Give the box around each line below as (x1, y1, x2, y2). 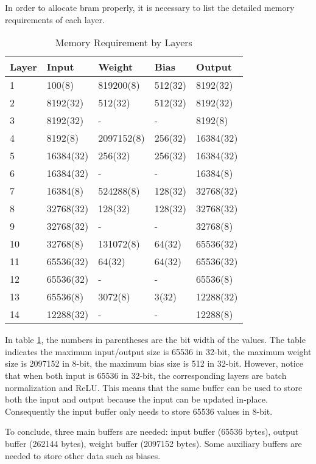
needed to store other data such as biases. (5, 449, 161, 462)
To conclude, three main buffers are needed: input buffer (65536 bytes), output (5, 425, 299, 438)
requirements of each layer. (5, 13, 105, 26)
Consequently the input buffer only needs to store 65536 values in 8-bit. (5, 404, 273, 417)
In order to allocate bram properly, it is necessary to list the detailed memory (5, 1, 295, 13)
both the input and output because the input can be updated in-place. (5, 393, 268, 406)
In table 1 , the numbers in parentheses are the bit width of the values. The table (5, 333, 306, 346)
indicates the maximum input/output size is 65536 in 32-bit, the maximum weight (5, 345, 312, 358)
